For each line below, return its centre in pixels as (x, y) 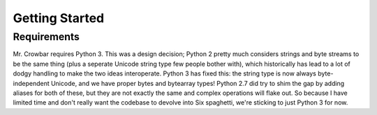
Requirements (46, 37)
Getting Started (59, 18)
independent (31, 83)
